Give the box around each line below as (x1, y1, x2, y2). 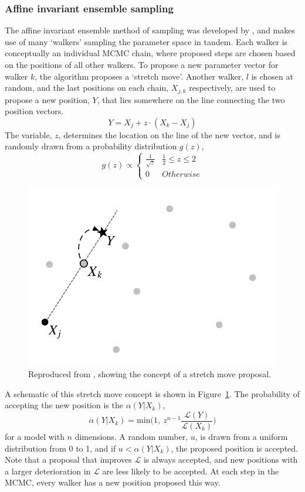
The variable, (5, 128, 52, 141)
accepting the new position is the (5, 399, 123, 411)
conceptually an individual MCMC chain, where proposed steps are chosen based (5, 47, 296, 59)
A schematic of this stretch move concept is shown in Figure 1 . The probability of (5, 387, 300, 399)
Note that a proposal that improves (5, 453, 132, 466)
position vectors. (5, 105, 64, 117)
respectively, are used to (189, 81, 276, 94)
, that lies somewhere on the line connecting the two (97, 93, 285, 105)
